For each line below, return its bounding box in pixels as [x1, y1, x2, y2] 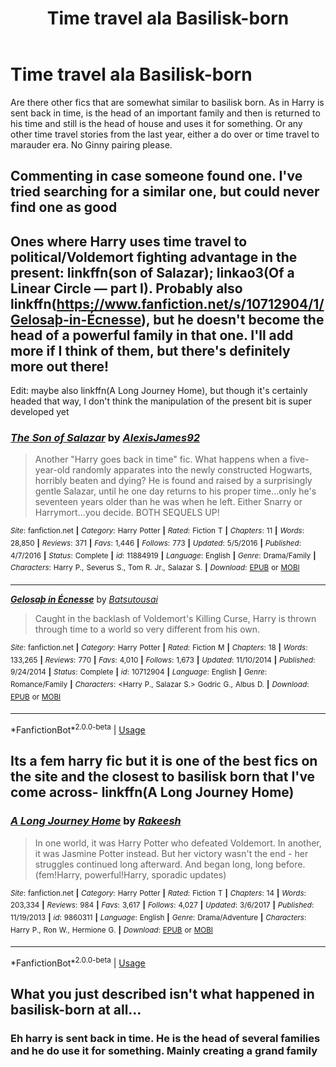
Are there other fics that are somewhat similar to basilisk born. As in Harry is [10, 96, 325, 108]
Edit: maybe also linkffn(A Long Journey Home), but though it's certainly [10, 385, 308, 397]
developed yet [10, 406, 70, 418]
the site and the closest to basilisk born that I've [10, 768, 316, 786]
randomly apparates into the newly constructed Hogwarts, [72, 464, 313, 476]
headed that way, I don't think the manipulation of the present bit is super [10, 395, 312, 407]
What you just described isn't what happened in [10, 986, 315, 1003]
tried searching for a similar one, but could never [10, 183, 320, 201]
